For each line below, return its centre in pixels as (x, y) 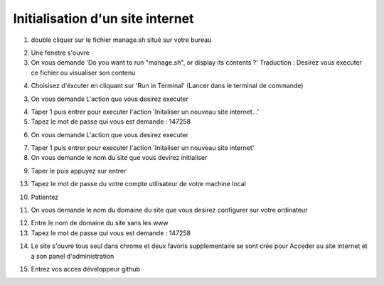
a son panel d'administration (73, 256)
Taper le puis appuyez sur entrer (79, 171)
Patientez (45, 197)
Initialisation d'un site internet (104, 18)
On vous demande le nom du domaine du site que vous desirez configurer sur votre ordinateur (169, 210)
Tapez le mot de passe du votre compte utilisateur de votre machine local (139, 184)
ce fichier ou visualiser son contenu (83, 72)
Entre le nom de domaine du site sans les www (100, 223)
